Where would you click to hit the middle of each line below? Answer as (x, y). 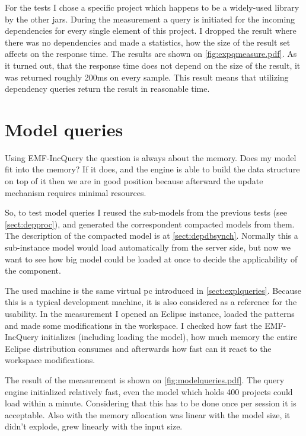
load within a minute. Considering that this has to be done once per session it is (151, 403)
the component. (33, 270)
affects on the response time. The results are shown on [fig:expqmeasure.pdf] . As (151, 54)
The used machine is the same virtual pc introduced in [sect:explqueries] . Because (153, 290)
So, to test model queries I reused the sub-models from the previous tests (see (146, 212)
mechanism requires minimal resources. (76, 192)
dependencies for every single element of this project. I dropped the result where (151, 31)
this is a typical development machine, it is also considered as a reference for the (151, 302)
